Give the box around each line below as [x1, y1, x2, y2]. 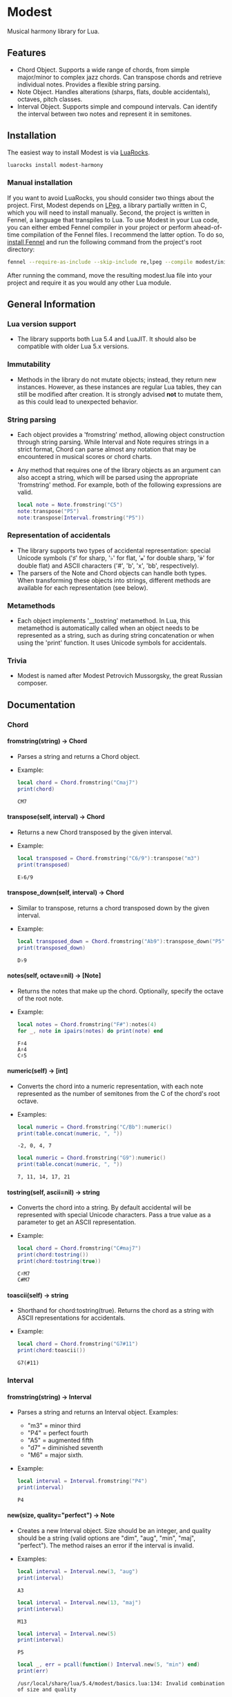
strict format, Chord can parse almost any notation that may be [17, 445, 197, 454]
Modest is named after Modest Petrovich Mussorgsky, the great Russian [17, 672, 223, 680]
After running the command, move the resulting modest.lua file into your [7, 271, 213, 279]
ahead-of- [193, 223, 222, 231]
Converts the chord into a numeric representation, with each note [17, 1081, 204, 1090]
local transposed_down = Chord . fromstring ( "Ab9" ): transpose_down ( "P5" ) [17, 937, 228, 945]
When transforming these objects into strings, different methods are [17, 576, 211, 584]
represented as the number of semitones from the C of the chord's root [17, 1089, 220, 1097]
